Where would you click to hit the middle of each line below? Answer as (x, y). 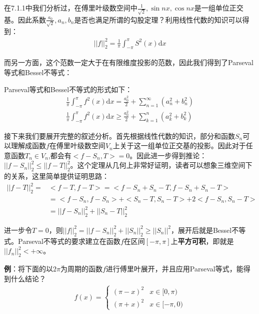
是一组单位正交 (219, 8)
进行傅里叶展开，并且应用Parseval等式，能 (174, 269)
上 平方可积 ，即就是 (202, 241)
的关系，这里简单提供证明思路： (56, 176)
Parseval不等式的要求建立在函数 (69, 241)
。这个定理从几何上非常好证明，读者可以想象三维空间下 (161, 165)
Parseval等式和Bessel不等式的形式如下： (68, 89)
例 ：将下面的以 (28, 269)
